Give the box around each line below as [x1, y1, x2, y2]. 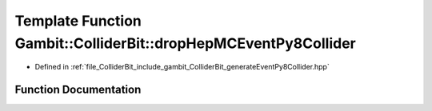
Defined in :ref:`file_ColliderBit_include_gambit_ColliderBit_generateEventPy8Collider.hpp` [34, 62, 330, 72]
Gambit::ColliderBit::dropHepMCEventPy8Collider [14, 34, 356, 52]
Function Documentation [14, 83, 142, 97]
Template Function [14, 12, 142, 30]
